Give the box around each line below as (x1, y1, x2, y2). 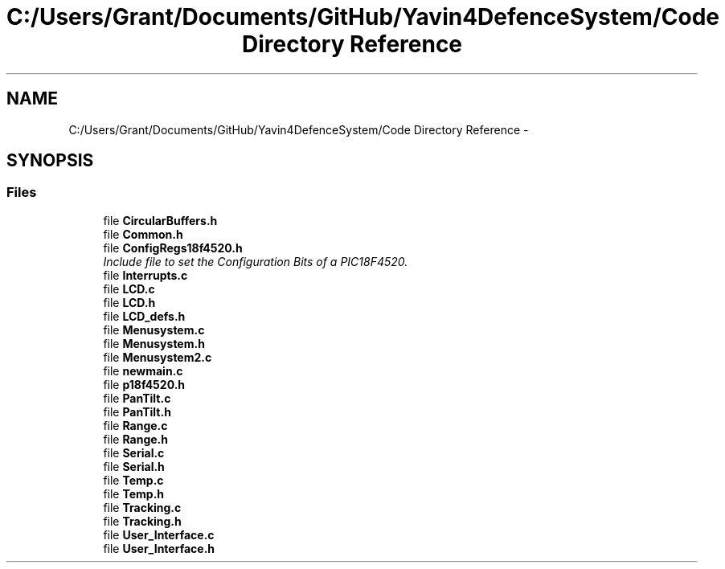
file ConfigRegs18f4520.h (103, 240, 243, 255)
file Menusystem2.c (103, 350, 212, 364)
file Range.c (103, 418, 168, 432)
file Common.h (103, 227, 183, 241)
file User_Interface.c (103, 527, 215, 542)
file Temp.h (103, 486, 165, 501)
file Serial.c (103, 445, 165, 460)
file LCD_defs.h (103, 309, 186, 323)
